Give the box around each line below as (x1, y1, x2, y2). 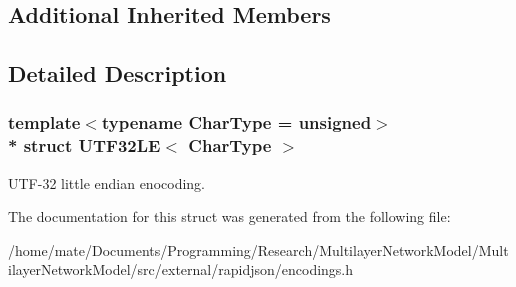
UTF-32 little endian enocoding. (8, 172, 205, 193)
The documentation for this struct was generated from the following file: (8, 206, 451, 227)
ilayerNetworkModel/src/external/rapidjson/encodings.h (8, 259, 354, 280)
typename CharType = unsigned (101, 110, 372, 135)
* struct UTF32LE (8, 133, 161, 158)
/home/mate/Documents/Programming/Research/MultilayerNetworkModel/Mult (8, 239, 509, 260)
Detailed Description (8, 58, 227, 89)
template (8, 110, 81, 135)
